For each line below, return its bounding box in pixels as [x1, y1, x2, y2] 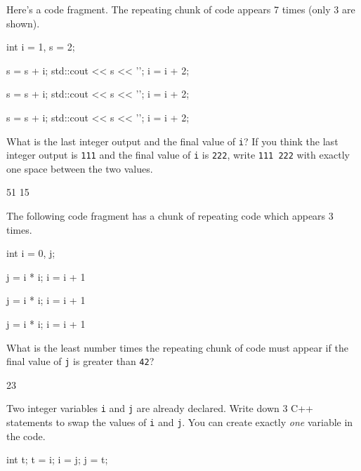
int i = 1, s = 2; [6, 39, 75, 54]
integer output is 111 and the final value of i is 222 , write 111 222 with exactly [6, 147, 350, 162]
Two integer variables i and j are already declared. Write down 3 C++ [6, 401, 313, 416]
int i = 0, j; [6, 246, 55, 260]
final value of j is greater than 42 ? [6, 354, 155, 369]
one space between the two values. [6, 161, 153, 175]
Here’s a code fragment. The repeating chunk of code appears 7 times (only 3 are [6, 2, 355, 16]
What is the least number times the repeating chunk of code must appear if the [6, 340, 348, 354]
